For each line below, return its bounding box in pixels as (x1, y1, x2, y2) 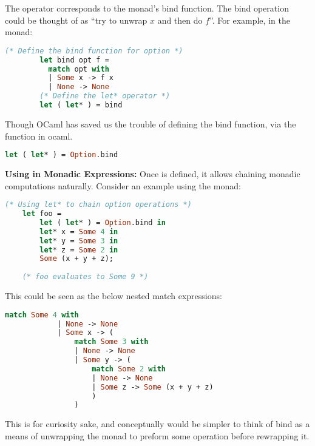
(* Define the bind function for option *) (5, 46, 183, 55)
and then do (157, 13, 203, 26)
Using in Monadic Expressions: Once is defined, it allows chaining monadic (5, 167, 300, 180)
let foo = (22, 209, 62, 218)
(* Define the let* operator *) (39, 92, 171, 101)
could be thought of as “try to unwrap (5, 13, 147, 26)
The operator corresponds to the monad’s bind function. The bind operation (5, 2, 289, 14)
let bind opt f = (39, 55, 109, 64)
